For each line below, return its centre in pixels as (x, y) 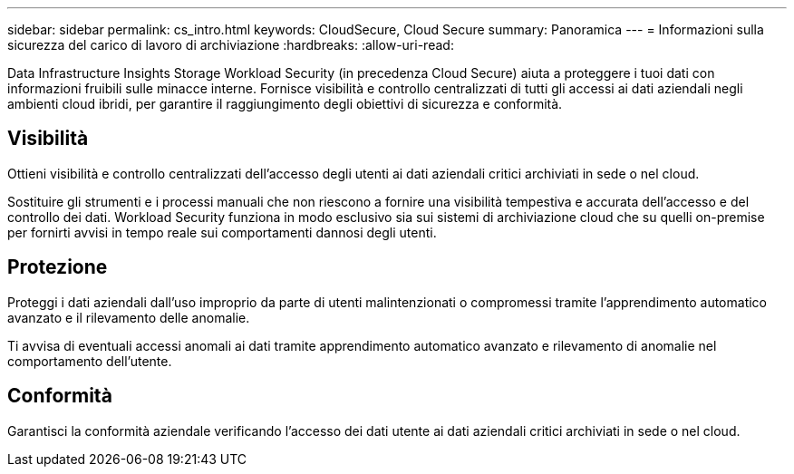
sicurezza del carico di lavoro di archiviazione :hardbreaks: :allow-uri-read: (231, 45)
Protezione (58, 267)
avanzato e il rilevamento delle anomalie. (129, 317)
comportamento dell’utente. (90, 361)
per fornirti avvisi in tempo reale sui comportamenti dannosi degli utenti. (222, 232)
